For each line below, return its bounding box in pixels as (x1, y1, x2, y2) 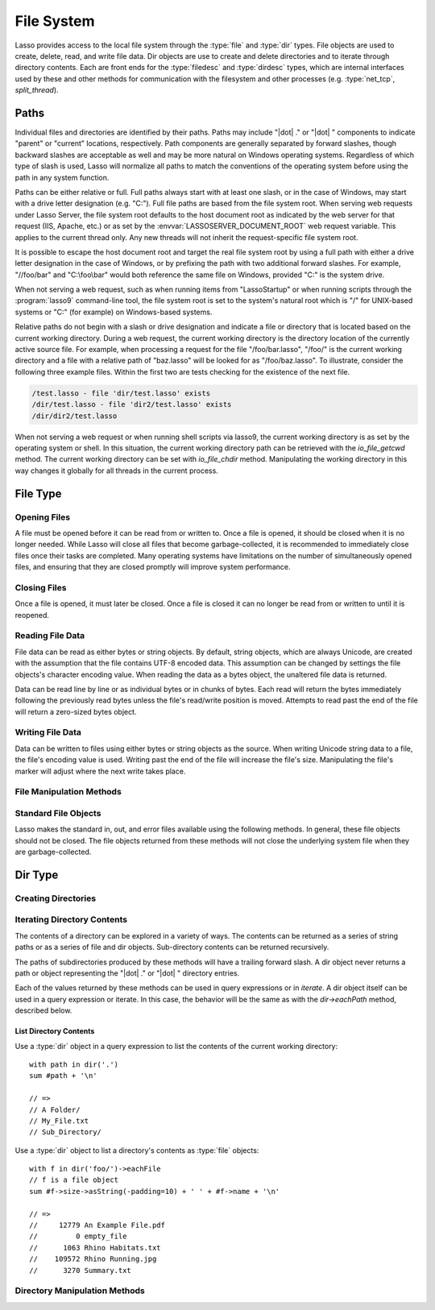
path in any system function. (14, 172, 110, 182)
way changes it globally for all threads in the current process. (14, 466, 219, 475)
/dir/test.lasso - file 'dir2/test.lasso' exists (31, 400, 232, 409)
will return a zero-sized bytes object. (14, 707, 137, 716)
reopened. (14, 610, 50, 620)
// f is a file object (29, 1175, 119, 1184)
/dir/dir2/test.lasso (31, 411, 118, 421)
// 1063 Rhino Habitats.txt (29, 1243, 161, 1252)
